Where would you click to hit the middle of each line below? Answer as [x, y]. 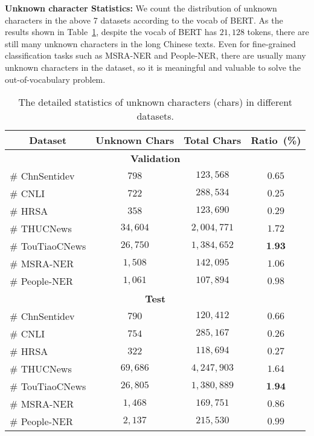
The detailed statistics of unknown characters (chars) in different [155, 102]
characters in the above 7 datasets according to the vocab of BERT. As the [144, 20]
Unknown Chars [135, 140]
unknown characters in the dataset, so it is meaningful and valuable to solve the [153, 67]
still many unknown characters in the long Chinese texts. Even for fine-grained [150, 43]
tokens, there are [278, 32]
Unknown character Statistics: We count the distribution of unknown [141, 8]
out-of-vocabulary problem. [55, 79]
